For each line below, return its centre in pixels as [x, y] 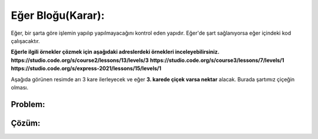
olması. [20, 87]
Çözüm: [26, 123]
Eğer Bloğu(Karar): [58, 15]
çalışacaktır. [26, 41]
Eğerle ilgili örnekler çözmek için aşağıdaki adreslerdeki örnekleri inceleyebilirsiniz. [115, 52]
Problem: [28, 104]
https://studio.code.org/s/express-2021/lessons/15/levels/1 [86, 68]
